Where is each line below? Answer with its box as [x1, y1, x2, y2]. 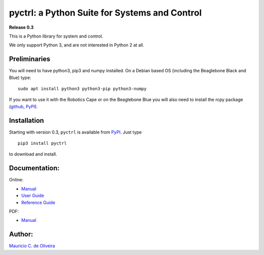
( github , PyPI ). [9, 103, 38, 109]
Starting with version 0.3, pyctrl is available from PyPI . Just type [9, 129, 142, 135]
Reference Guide [21, 199, 56, 205]
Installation [9, 116, 44, 124]
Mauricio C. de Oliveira [9, 243, 55, 249]
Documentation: [9, 164, 60, 173]
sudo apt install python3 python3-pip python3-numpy [18, 86, 147, 92]
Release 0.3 [9, 24, 34, 30]
